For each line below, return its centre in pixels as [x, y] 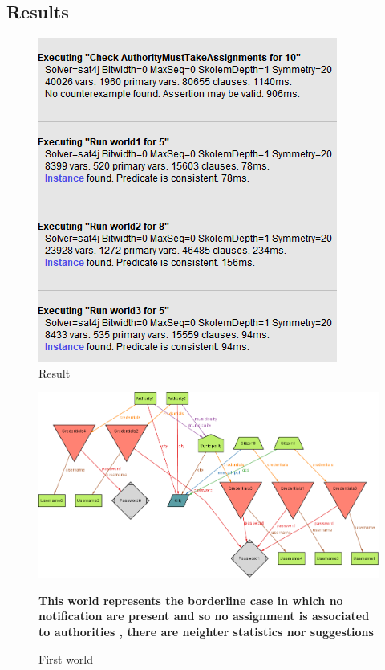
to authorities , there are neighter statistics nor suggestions [206, 631]
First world [66, 658]
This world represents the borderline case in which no [191, 600]
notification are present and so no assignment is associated [204, 616]
